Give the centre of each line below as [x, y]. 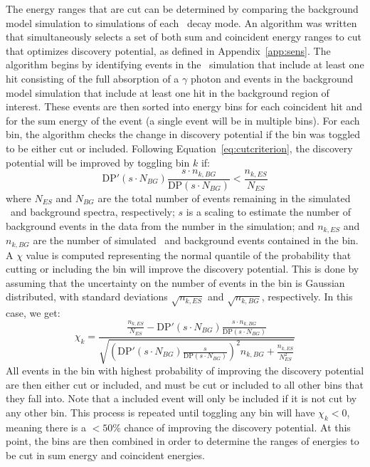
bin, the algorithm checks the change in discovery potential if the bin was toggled [183, 134]
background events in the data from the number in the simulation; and [160, 225]
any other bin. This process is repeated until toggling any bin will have [160, 413]
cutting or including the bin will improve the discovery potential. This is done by [183, 269]
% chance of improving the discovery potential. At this [232, 427]
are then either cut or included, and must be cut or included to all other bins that [185, 384]
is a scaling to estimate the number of [269, 212]
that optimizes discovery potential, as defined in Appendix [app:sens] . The [168, 50]
